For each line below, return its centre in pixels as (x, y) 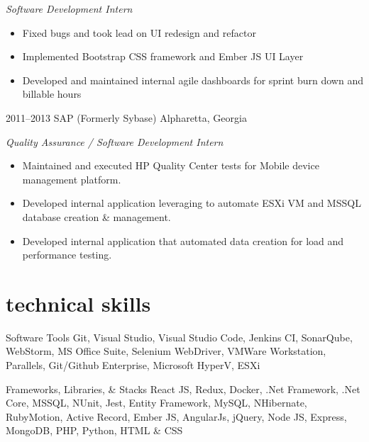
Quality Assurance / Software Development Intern (115, 141)
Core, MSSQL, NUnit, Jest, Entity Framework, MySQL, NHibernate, (156, 403)
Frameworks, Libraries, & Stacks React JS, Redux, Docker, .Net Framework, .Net (183, 389)
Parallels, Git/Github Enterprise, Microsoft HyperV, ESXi (133, 365)
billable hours (52, 94)
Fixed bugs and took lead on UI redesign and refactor (139, 32)
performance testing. (67, 255)
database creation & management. (97, 216)
